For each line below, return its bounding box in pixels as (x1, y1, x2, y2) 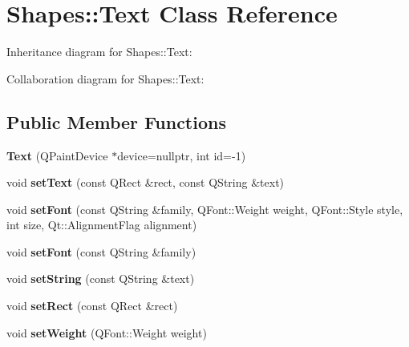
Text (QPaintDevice (6, 147, 108, 163)
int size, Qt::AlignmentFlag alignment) (6, 216, 197, 233)
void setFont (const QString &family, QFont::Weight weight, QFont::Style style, (6, 200, 403, 217)
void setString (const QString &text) (6, 270, 195, 287)
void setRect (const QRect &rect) (6, 297, 178, 314)
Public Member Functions (6, 109, 226, 134)
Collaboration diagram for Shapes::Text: (6, 70, 204, 87)
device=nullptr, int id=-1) (117, 147, 246, 163)
